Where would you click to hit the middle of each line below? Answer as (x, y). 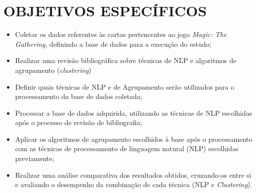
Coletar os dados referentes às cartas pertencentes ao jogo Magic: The (121, 34)
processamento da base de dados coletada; (79, 96)
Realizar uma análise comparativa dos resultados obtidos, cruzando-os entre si (133, 175)
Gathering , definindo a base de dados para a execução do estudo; (113, 44)
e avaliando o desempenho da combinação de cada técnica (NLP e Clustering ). (134, 184)
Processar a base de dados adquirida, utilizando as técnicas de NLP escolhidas (134, 113)
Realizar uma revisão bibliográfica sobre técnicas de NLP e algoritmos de (126, 60)
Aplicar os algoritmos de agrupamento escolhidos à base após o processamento (134, 139)
